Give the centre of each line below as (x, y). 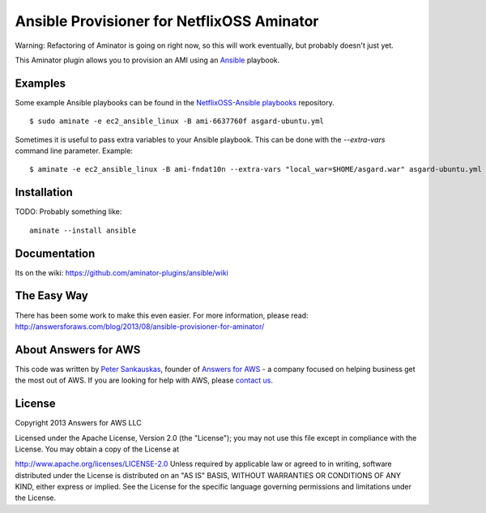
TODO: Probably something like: (68, 212)
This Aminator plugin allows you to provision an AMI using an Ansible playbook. (147, 60)
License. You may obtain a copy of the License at (97, 449)
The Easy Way (51, 296)
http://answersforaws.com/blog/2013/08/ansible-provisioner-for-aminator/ (140, 326)
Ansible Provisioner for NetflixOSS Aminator (167, 21)
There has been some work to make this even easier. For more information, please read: (162, 315)
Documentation (55, 253)
